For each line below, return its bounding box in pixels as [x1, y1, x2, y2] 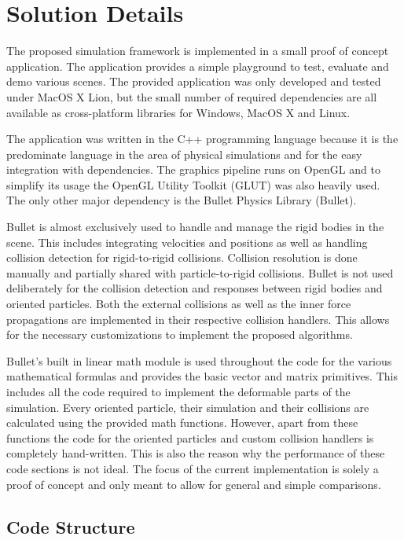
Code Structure [6, 514, 135, 538]
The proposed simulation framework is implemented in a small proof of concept [6, 42, 389, 59]
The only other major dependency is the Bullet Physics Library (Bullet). [6, 192, 357, 208]
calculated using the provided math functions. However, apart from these [6, 414, 358, 431]
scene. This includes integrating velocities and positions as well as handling [6, 233, 368, 250]
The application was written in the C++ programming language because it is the [6, 130, 398, 147]
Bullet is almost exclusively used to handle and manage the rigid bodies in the [6, 219, 384, 235]
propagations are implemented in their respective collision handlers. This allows [6, 310, 390, 327]
